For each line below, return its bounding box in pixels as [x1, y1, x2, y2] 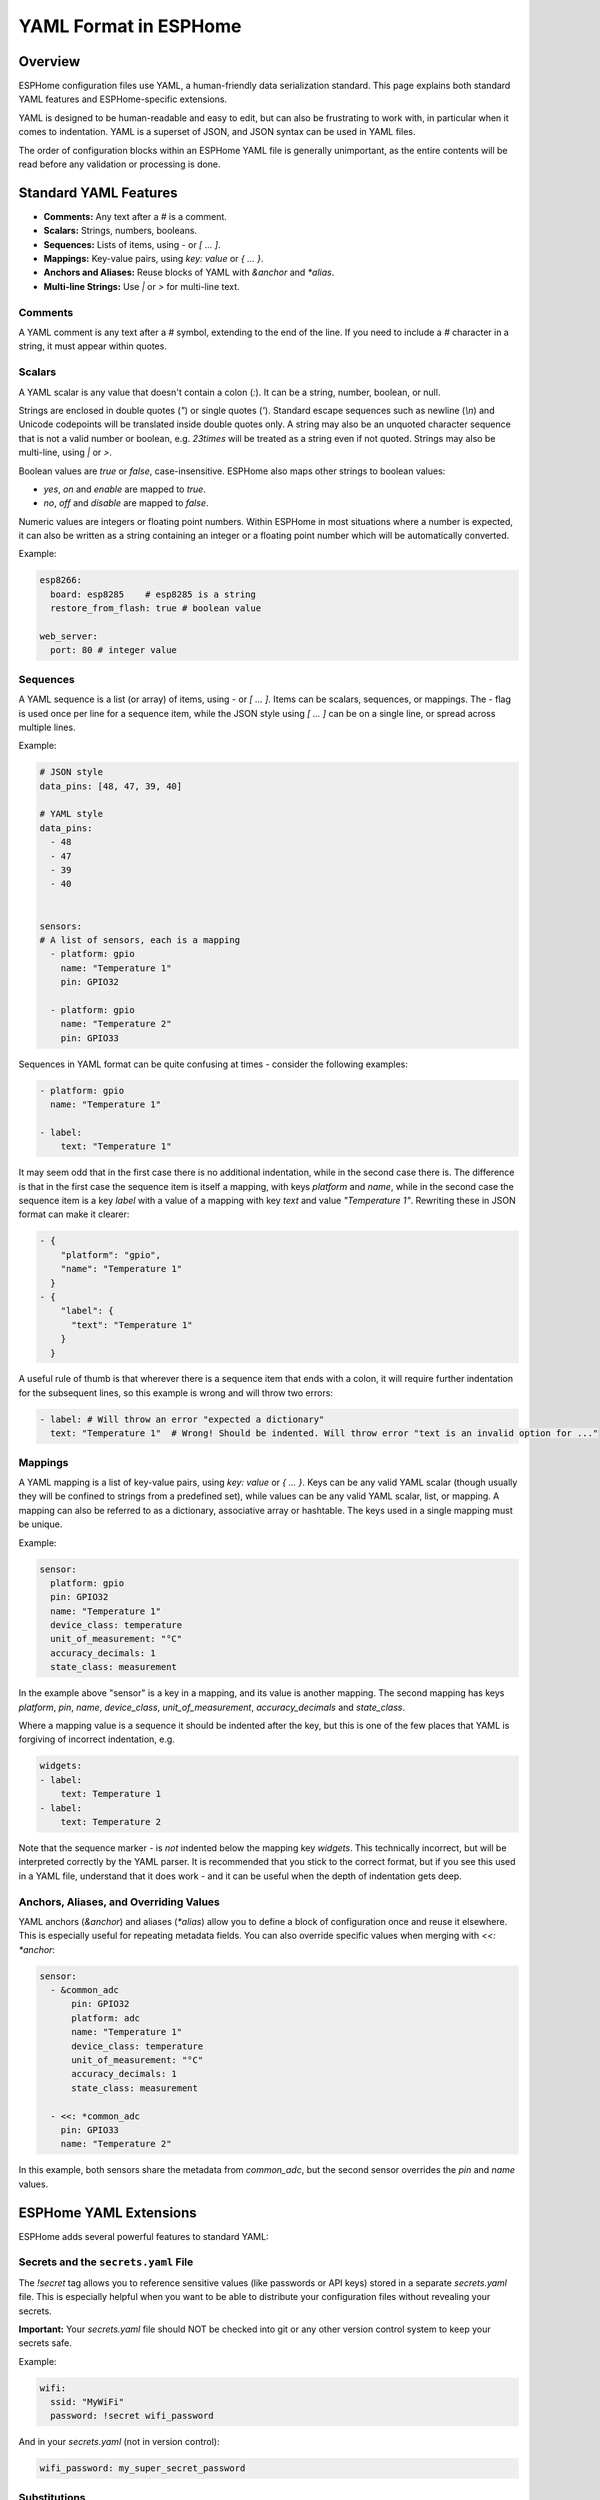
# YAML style [39, 808, 104, 820]
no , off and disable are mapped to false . [43, 497, 209, 509]
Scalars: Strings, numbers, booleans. [43, 225, 198, 237]
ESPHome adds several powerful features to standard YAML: [18, 2230, 269, 2242]
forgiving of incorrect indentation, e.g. [18, 1733, 175, 1745]
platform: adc [71, 2012, 140, 2024]
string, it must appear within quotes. [18, 340, 167, 352]
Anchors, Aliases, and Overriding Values [18, 1895, 220, 1909]
